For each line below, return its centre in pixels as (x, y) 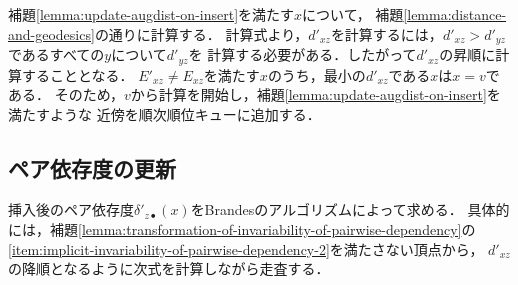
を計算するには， (386, 33)
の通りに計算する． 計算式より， (201, 33)
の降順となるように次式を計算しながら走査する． (169, 268)
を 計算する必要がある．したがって (302, 54)
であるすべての (56, 54)
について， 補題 (353, 14)
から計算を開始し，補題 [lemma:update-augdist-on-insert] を (315, 94)
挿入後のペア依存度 (71, 209)
